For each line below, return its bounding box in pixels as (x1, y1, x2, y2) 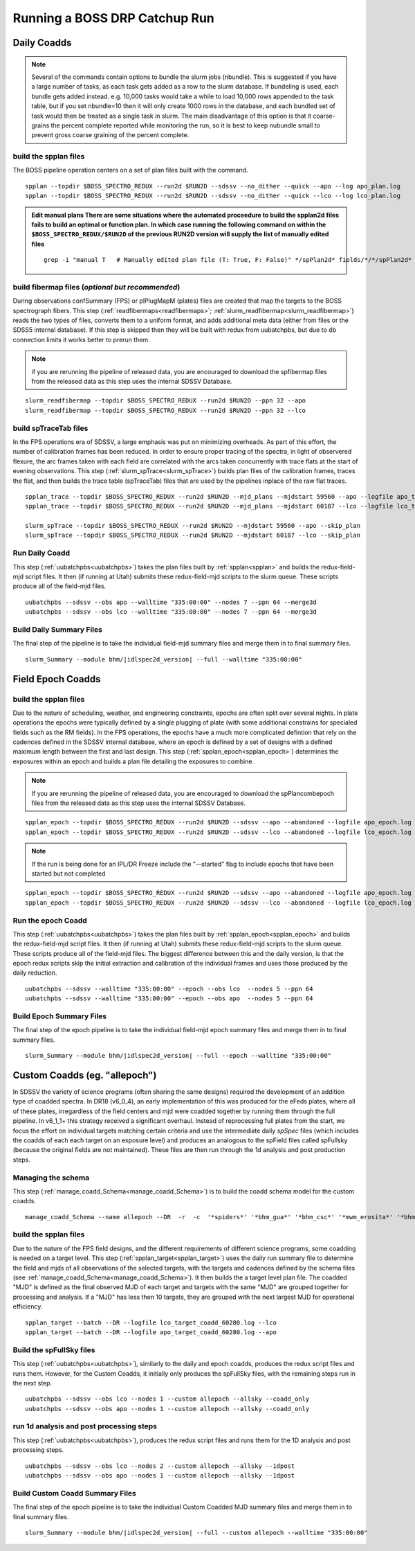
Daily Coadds (12, 37, 72, 48)
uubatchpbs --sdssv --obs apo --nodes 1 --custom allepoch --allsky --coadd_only (25, 1405, 310, 1412)
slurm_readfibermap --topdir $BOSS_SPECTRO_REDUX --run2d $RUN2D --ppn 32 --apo (25, 397, 306, 405)
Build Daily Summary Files (12, 624, 103, 634)
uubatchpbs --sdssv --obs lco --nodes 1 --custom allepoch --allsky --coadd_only (25, 1395, 310, 1403)
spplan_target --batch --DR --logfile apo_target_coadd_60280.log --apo (25, 1328, 277, 1336)
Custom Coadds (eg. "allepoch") (12, 1069, 157, 1081)
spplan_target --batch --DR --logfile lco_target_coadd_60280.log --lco (25, 1318, 277, 1327)
